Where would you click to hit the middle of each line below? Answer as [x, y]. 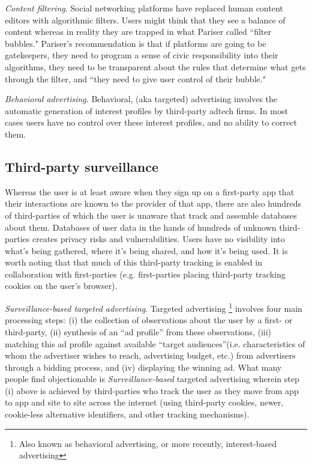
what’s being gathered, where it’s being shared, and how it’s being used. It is [146, 250]
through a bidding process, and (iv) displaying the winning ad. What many [143, 367]
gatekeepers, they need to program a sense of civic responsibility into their [142, 55]
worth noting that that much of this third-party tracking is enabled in [133, 262]
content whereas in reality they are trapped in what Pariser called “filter [138, 32]
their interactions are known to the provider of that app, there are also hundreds [153, 203]
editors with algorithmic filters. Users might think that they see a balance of [145, 20]
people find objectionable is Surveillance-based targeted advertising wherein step [152, 379]
